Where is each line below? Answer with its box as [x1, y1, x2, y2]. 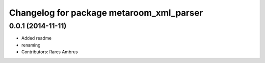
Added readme [21, 35, 52, 41]
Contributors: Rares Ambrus [21, 49, 78, 55]
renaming [21, 42, 41, 48]
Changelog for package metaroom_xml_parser [9, 7, 203, 18]
